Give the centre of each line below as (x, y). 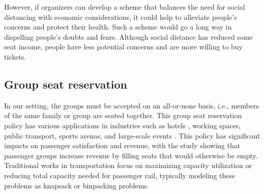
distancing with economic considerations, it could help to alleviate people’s (121, 17)
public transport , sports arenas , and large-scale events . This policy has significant (132, 135)
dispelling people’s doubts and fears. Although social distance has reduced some (128, 36)
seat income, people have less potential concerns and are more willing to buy (123, 47)
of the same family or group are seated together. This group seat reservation (123, 115)
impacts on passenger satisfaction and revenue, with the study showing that (122, 145)
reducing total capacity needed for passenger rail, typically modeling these (120, 175)
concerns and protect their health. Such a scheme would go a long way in (118, 27)
